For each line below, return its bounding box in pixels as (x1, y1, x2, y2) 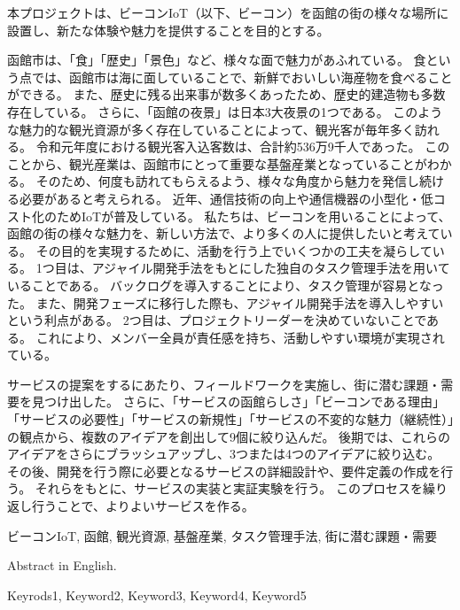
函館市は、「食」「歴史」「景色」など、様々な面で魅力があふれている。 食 (7, 50, 426, 69)
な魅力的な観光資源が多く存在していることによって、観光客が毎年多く (7, 120, 415, 138)
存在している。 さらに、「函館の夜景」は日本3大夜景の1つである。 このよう (7, 102, 443, 120)
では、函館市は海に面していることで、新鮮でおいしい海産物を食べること (31, 67, 453, 86)
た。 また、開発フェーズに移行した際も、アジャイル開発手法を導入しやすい (7, 293, 444, 312)
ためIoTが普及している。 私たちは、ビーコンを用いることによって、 (56, 206, 451, 225)
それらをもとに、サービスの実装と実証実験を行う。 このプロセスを (35, 479, 423, 498)
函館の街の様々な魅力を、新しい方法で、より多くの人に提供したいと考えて (7, 224, 441, 243)
